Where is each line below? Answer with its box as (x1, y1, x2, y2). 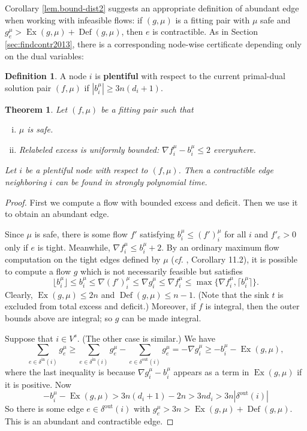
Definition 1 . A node (5, 70, 87, 82)
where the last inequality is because (5, 366, 136, 378)
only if (5, 240, 28, 253)
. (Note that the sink (192, 288, 269, 300)
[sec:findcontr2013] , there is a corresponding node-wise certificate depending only (5, 37, 302, 50)
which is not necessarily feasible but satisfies (80, 264, 243, 277)
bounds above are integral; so (5, 311, 113, 324)
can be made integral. (122, 311, 201, 324)
